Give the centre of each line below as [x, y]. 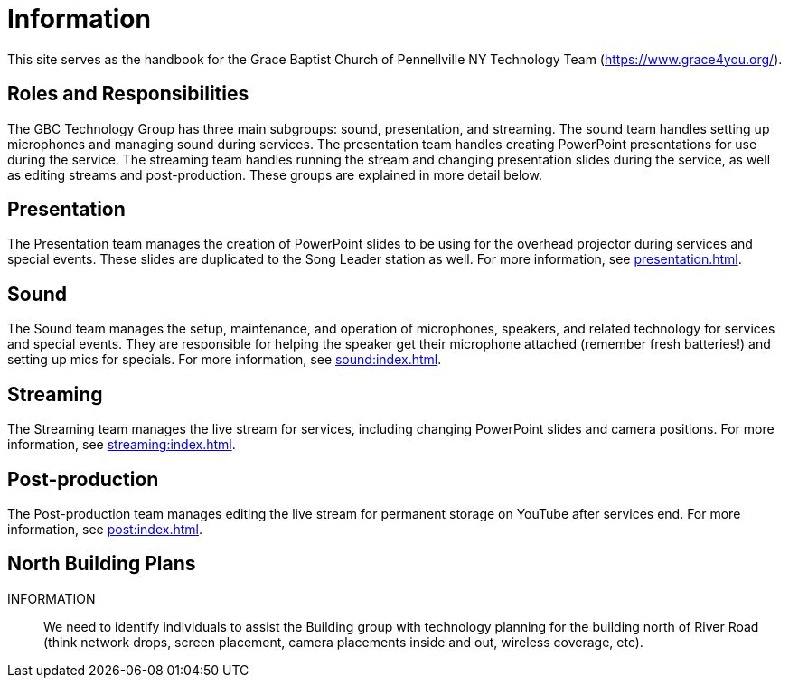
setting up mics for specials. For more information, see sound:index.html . [225, 360]
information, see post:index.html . [105, 529]
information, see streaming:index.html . [122, 445]
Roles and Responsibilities [128, 94]
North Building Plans [102, 564]
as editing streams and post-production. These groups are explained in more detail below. [275, 174]
